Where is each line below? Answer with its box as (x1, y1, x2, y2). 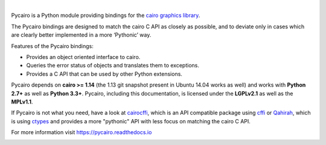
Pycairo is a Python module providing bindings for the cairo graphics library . (11, 12, 200, 19)
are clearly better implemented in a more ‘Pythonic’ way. (11, 31, 152, 39)
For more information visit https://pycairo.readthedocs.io (11, 129, 152, 136)
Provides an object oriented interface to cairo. (26, 53, 141, 60)
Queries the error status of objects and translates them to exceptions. (26, 62, 199, 69)
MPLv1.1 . (11, 98, 33, 105)
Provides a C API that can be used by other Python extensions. (26, 70, 182, 78)
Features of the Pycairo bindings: (11, 42, 94, 49)
